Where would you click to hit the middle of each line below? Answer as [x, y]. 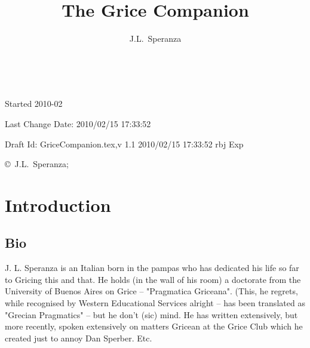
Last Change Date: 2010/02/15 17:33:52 [78, 123]
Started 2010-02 [34, 104]
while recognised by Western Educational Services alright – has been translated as [155, 303]
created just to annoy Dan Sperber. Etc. [79, 338]
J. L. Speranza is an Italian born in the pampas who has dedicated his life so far [152, 268]
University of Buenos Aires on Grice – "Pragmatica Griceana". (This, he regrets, [151, 291]
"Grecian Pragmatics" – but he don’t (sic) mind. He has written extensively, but [151, 314]
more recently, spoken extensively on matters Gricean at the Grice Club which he [154, 326]
